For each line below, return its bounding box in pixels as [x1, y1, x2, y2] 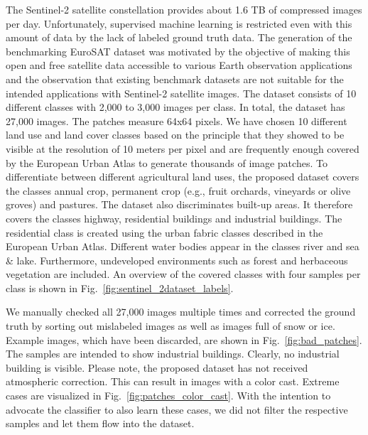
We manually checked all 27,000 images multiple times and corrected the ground [6, 304, 356, 319]
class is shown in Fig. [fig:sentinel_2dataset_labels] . [6, 280, 234, 295]
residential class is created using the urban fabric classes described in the [6, 225, 323, 240]
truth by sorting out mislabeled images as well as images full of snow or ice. [6, 318, 335, 333]
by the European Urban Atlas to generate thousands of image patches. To [6, 155, 328, 170]
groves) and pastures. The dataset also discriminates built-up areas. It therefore [6, 197, 353, 212]
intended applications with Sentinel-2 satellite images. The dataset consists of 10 [6, 85, 357, 100]
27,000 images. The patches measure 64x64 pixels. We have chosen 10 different [6, 113, 347, 128]
